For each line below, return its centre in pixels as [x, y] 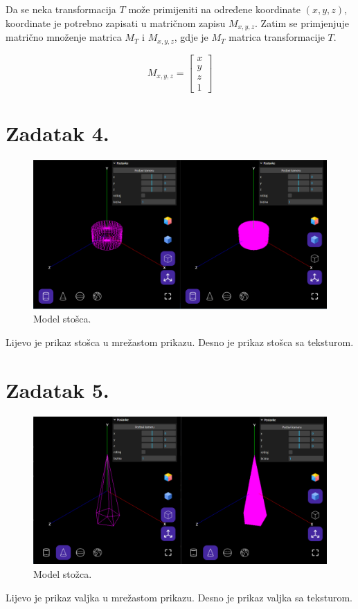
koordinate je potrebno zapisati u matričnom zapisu [116, 22]
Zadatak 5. [57, 389]
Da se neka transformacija [61, 9]
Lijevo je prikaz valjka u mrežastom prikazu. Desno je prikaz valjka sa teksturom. [179, 597]
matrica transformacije [277, 37]
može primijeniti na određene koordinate [215, 9]
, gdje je [191, 37]
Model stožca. [63, 574]
